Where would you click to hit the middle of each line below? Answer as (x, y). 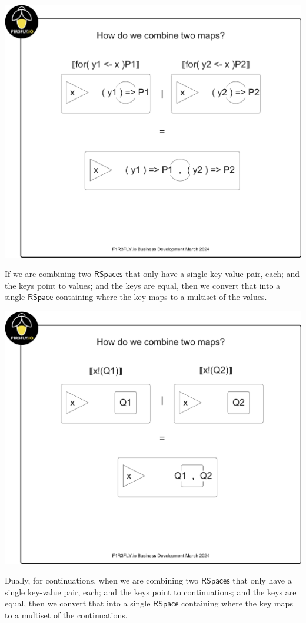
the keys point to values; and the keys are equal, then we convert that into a (143, 285)
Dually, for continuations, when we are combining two (102, 580)
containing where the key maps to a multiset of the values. (161, 297)
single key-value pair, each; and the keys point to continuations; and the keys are (151, 591)
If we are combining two (48, 274)
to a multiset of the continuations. (66, 614)
